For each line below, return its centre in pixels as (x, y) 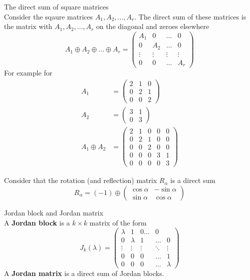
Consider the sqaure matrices (49, 16)
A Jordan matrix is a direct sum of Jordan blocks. (84, 273)
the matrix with (28, 26)
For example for (28, 73)
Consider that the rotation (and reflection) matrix (81, 180)
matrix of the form (118, 222)
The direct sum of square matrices (56, 6)
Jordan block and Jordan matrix (54, 212)
